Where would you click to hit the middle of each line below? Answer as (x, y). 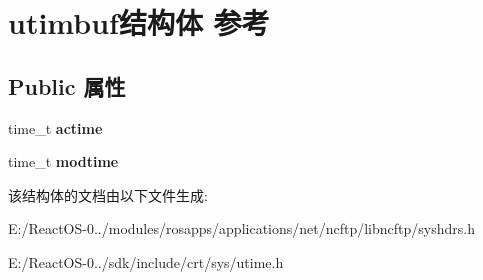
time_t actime (55, 127)
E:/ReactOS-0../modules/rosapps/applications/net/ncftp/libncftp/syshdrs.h (241, 228)
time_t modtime (63, 161)
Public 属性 (67, 85)
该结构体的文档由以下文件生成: (108, 194)
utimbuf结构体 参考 (139, 22)
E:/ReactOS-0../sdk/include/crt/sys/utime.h (146, 261)
